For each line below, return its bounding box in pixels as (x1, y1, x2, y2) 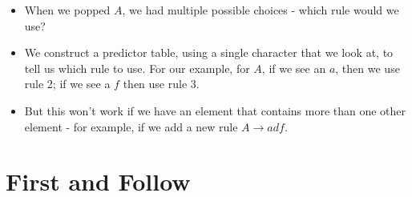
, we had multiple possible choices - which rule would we (122, 2, 399, 18)
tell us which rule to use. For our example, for (24, 59, 250, 76)
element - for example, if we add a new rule (24, 118, 238, 135)
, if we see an (261, 59, 326, 76)
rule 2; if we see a (24, 75, 111, 92)
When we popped (24, 2, 111, 18)
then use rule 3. (123, 75, 200, 92)
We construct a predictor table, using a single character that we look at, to (24, 44, 394, 61)
